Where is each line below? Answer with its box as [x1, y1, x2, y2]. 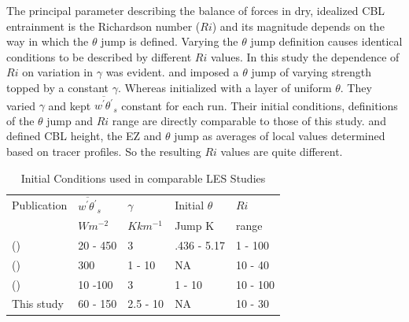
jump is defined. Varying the [101, 33, 238, 50]
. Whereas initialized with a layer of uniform [117, 79, 332, 95]
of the [6, 112, 35, 128]
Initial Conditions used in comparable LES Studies [20, 169, 266, 186]
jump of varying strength [251, 64, 372, 80]
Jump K [175, 217, 215, 234]
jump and [46, 112, 94, 128]
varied [6, 97, 35, 113]
